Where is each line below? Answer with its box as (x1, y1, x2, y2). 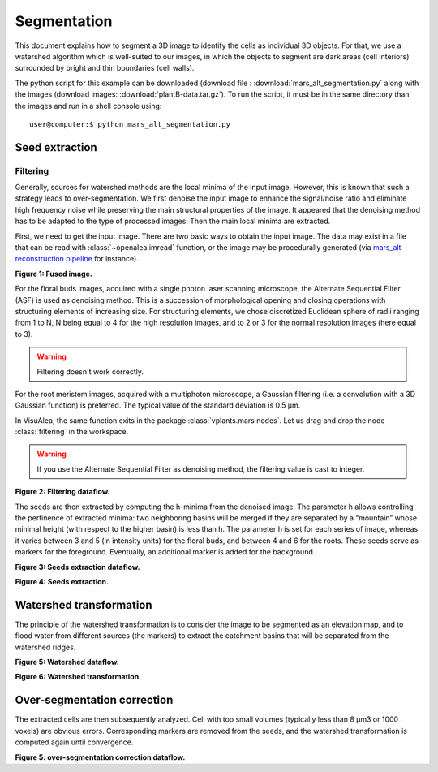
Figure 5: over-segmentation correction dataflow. (15, 752, 186, 762)
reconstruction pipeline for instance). (15, 254, 140, 264)
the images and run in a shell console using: (15, 101, 162, 110)
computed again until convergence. (15, 737, 134, 747)
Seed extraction (15, 140, 97, 154)
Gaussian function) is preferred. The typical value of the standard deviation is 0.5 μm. (15, 400, 301, 410)
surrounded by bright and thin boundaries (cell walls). (15, 63, 195, 73)
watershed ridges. (15, 642, 76, 652)
